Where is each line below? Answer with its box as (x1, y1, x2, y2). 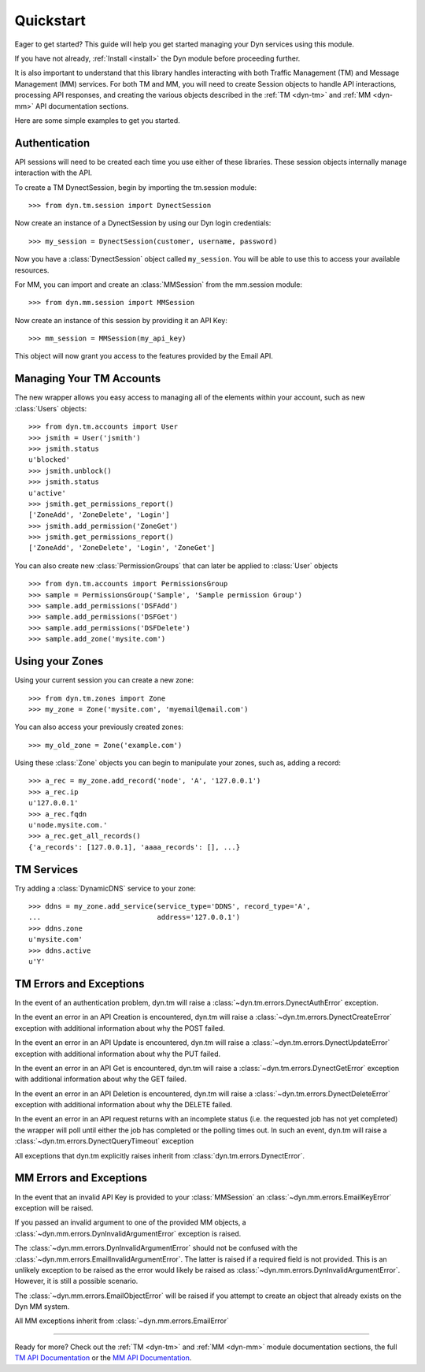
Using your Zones (14, 655, 104, 668)
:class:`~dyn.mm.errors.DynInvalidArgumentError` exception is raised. (14, 1229, 242, 1238)
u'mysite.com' (28, 935, 83, 944)
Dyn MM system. (14, 1302, 70, 1311)
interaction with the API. (14, 168, 92, 177)
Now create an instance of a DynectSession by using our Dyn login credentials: (14, 218, 272, 228)
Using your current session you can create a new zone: (14, 675, 194, 685)
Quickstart (14, 12, 87, 29)
